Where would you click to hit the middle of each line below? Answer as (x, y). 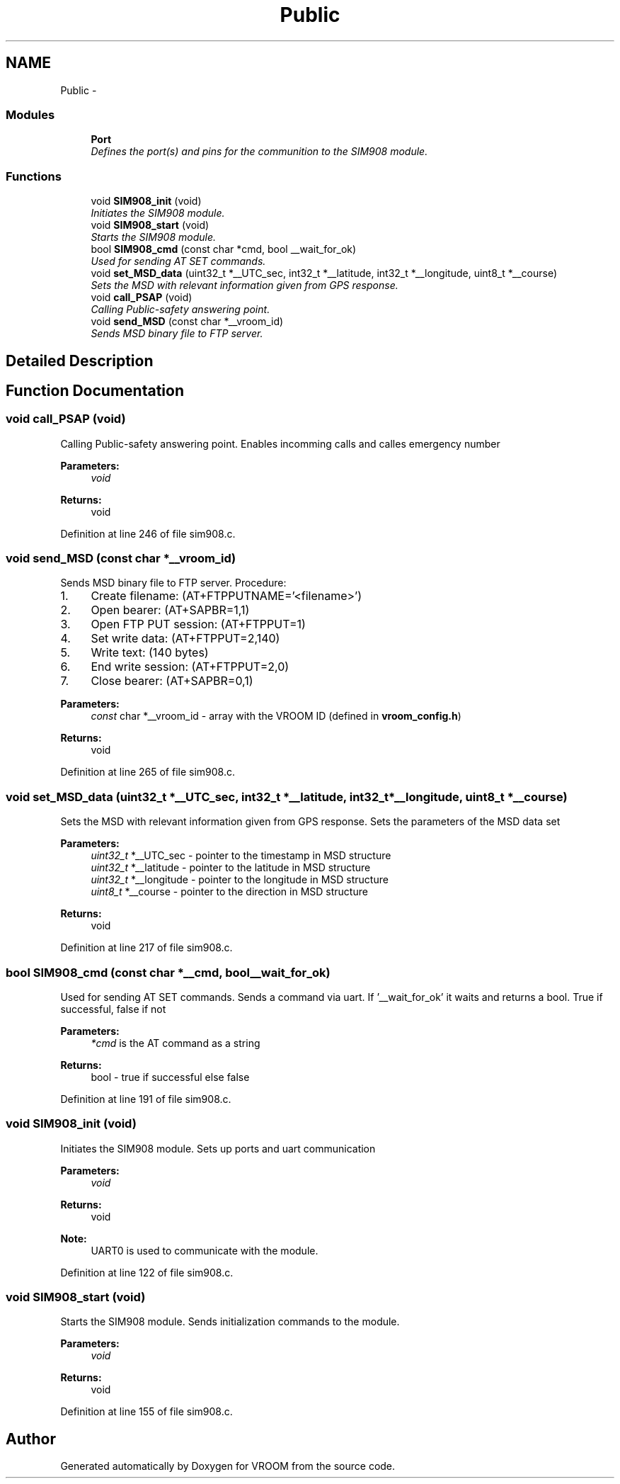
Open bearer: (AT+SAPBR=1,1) (170, 610)
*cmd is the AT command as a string (176, 1043)
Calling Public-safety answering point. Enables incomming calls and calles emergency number (280, 443)
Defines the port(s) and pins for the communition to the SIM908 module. (259, 152)
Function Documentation (95, 390)
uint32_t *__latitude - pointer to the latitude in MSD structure (231, 868)
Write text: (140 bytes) (150, 653)
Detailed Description (80, 361)
